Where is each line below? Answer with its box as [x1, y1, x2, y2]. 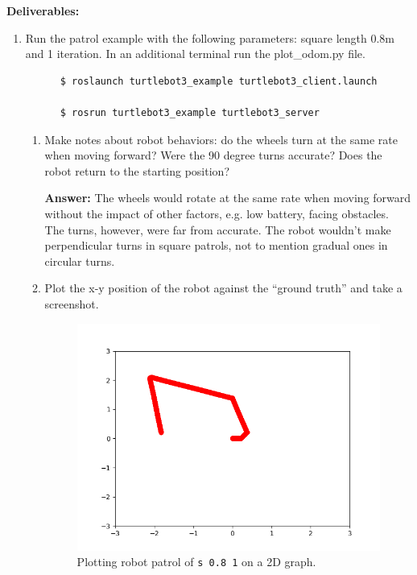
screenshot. [44, 295, 99, 312]
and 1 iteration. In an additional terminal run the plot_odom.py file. [25, 45, 365, 62]
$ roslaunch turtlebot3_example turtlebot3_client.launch [60, 75, 378, 87]
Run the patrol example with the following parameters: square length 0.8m [25, 29, 395, 46]
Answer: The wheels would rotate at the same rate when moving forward [44, 189, 411, 206]
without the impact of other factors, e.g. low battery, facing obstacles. [44, 205, 389, 221]
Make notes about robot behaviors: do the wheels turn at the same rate [44, 130, 398, 147]
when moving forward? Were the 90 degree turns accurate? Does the [44, 147, 382, 163]
